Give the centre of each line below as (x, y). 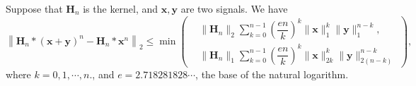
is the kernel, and (121, 8)
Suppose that (34, 8)
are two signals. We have (234, 8)
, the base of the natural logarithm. (272, 74)
